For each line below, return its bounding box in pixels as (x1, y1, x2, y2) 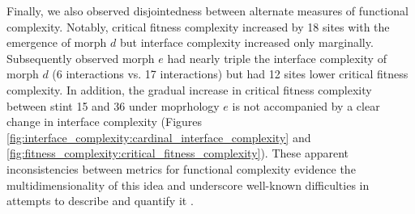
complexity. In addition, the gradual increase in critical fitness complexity (6, 81, 372, 98)
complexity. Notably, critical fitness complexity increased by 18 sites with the (6, 18, 390, 35)
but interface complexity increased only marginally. (119, 34, 374, 51)
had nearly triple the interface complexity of (167, 49, 387, 66)
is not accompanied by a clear (232, 97, 380, 114)
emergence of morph (6, 34, 107, 51)
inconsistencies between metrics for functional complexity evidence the (6, 160, 356, 177)
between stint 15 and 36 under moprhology (6, 97, 220, 114)
